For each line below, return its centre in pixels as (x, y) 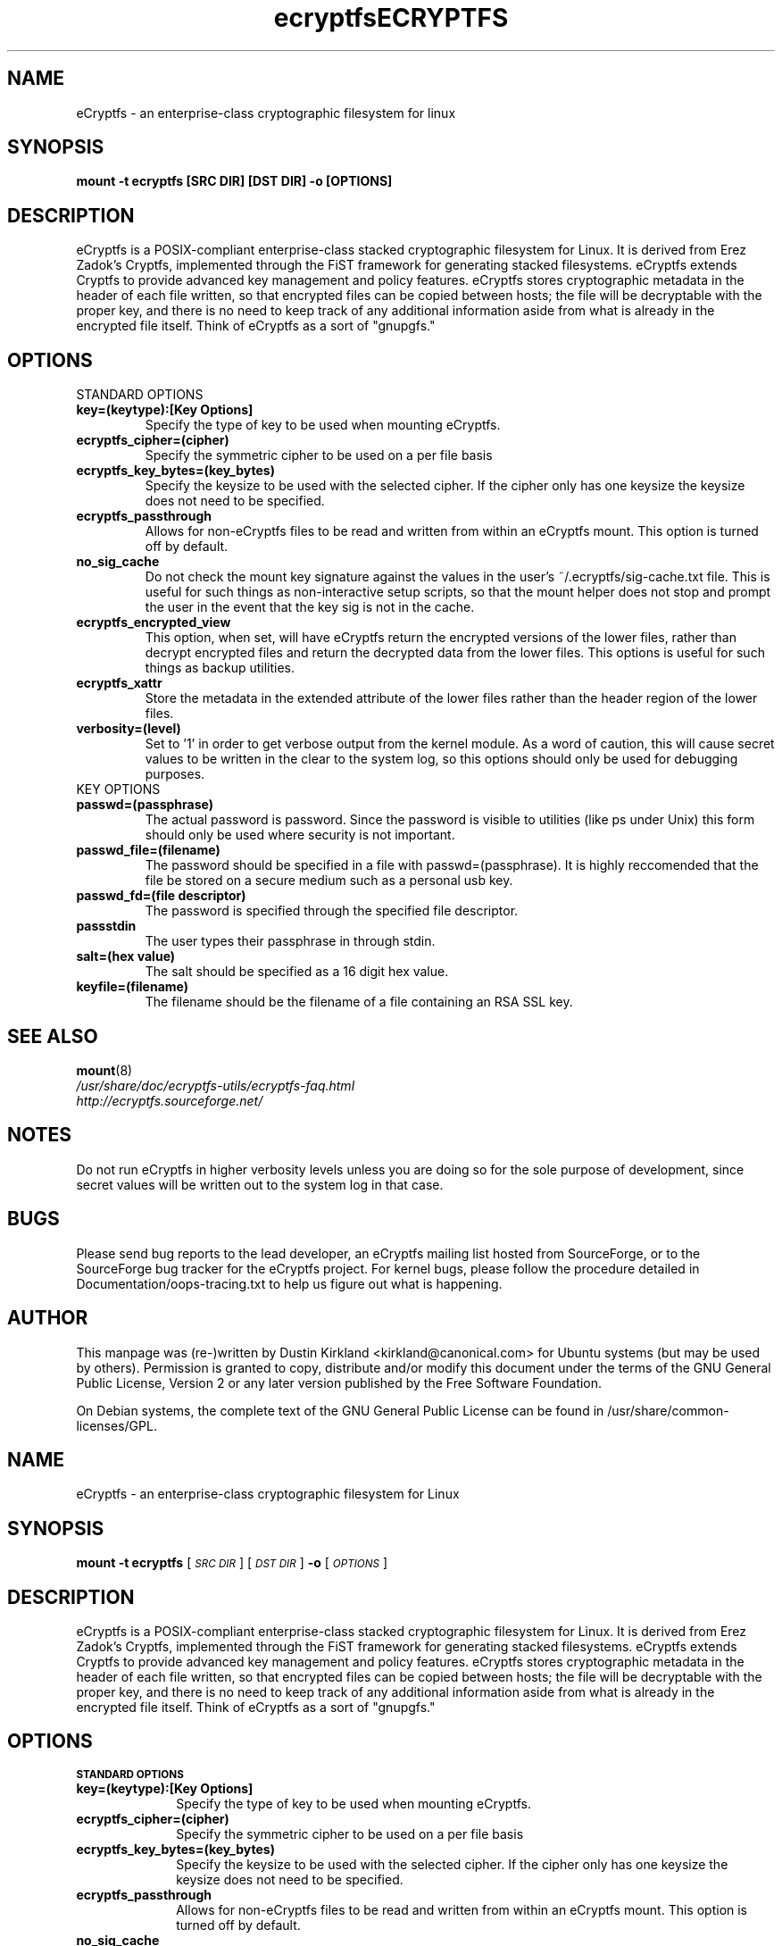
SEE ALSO (53, 1036)
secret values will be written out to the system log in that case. (260, 1184)
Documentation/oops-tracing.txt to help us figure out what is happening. (289, 1283)
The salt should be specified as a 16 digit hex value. (297, 972)
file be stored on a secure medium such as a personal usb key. (329, 881)
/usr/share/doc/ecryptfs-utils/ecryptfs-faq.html (216, 1085)
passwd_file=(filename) (148, 850)
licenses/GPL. (116, 1425)
